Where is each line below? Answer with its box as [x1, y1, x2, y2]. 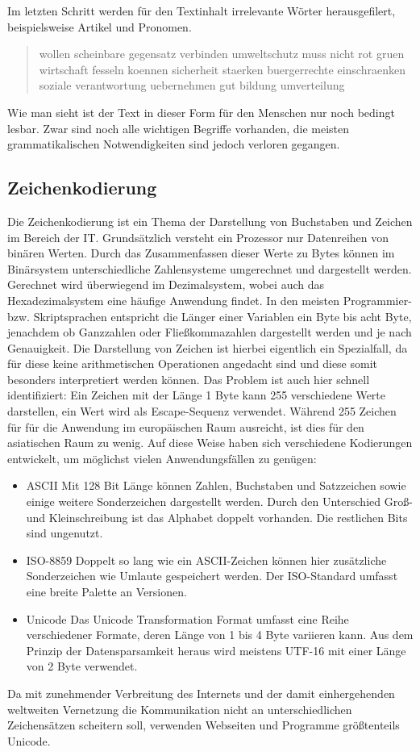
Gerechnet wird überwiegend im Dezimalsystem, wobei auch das [7, 276, 324, 293]
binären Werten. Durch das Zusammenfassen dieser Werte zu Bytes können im [7, 244, 395, 261]
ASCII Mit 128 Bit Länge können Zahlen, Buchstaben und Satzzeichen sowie [26, 477, 406, 494]
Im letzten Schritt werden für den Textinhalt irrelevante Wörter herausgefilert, [7, 2, 396, 19]
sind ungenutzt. [26, 524, 103, 541]
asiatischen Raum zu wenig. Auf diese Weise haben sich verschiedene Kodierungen [7, 434, 413, 451]
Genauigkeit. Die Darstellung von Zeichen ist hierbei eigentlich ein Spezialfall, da [7, 339, 408, 356]
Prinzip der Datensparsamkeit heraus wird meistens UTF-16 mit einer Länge [26, 641, 406, 658]
